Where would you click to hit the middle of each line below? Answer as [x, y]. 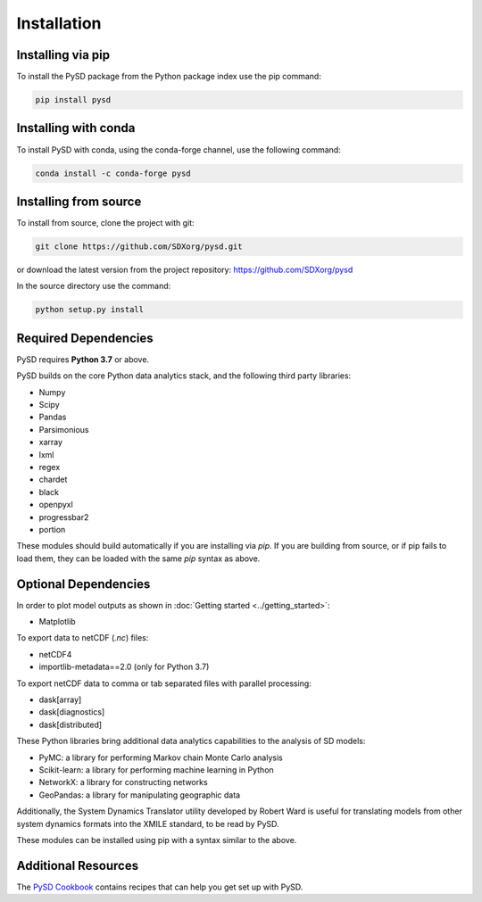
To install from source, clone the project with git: [106, 223]
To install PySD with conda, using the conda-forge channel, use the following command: [179, 149]
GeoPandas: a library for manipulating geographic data [140, 795]
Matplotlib [57, 622]
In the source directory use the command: [94, 286]
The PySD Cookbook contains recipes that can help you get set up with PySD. [160, 887]
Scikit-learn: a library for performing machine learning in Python [156, 770]
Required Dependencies [85, 338]
